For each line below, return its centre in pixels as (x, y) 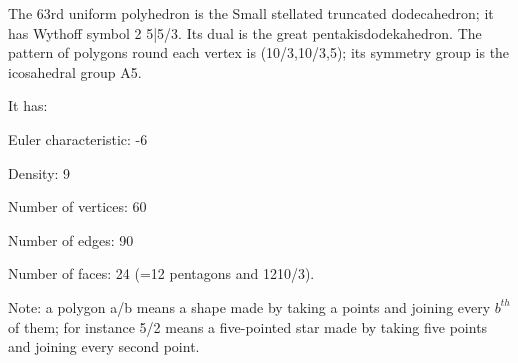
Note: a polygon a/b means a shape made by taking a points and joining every (249, 306)
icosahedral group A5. (75, 71)
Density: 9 (39, 172)
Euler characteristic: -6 (78, 138)
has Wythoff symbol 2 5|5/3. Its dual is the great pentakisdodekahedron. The (245, 32)
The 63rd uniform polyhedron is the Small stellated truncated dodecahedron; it (251, 13)
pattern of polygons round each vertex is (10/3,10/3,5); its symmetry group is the (259, 52)
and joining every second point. (104, 346)
